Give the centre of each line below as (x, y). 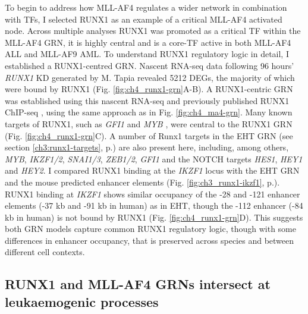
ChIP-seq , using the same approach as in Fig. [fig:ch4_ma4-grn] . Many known (149, 112)
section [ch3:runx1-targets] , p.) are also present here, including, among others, (147, 147)
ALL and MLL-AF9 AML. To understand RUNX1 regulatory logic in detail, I (147, 54)
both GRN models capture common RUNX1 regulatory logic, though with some (150, 229)
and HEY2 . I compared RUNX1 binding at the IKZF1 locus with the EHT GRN (152, 170)
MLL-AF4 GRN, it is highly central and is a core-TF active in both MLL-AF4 (148, 42)
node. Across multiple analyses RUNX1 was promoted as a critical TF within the (153, 31)
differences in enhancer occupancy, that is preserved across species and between (150, 240)
